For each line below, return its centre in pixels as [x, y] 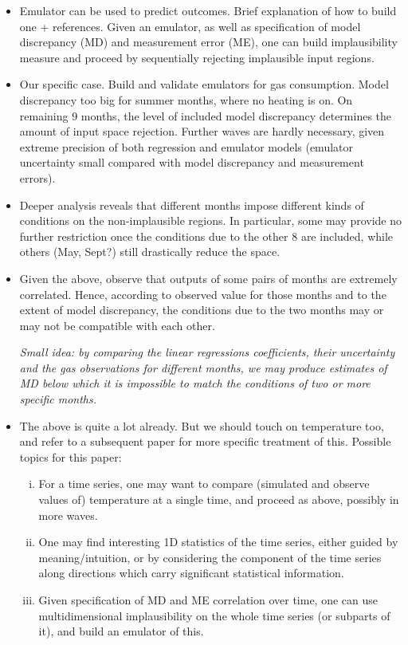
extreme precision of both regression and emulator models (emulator [186, 146]
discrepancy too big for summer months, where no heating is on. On [186, 99]
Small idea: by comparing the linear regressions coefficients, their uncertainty [207, 352]
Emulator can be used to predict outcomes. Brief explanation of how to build [208, 10]
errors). [37, 177]
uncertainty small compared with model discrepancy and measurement [192, 162]
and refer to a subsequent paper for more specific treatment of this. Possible [205, 441]
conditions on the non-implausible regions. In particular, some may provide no [211, 220]
